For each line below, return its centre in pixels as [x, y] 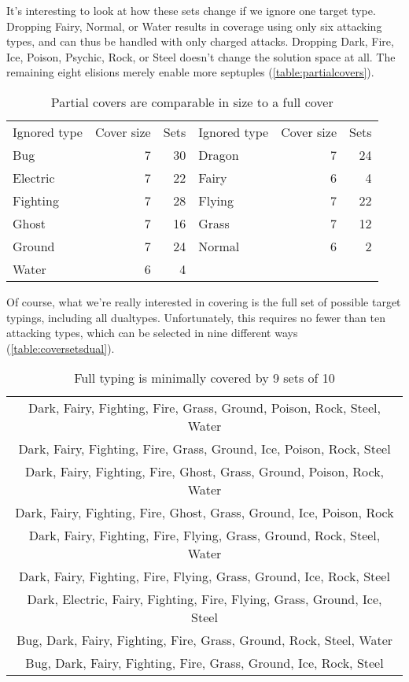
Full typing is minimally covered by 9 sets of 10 [204, 378]
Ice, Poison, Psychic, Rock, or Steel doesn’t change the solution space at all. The [201, 56]
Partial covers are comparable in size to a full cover [192, 102]
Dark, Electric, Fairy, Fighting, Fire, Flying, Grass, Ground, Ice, [204, 599]
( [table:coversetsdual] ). [61, 348]
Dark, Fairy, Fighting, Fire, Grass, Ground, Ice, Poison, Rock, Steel [204, 449]
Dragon [219, 154]
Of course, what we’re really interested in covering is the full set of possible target [204, 301]
